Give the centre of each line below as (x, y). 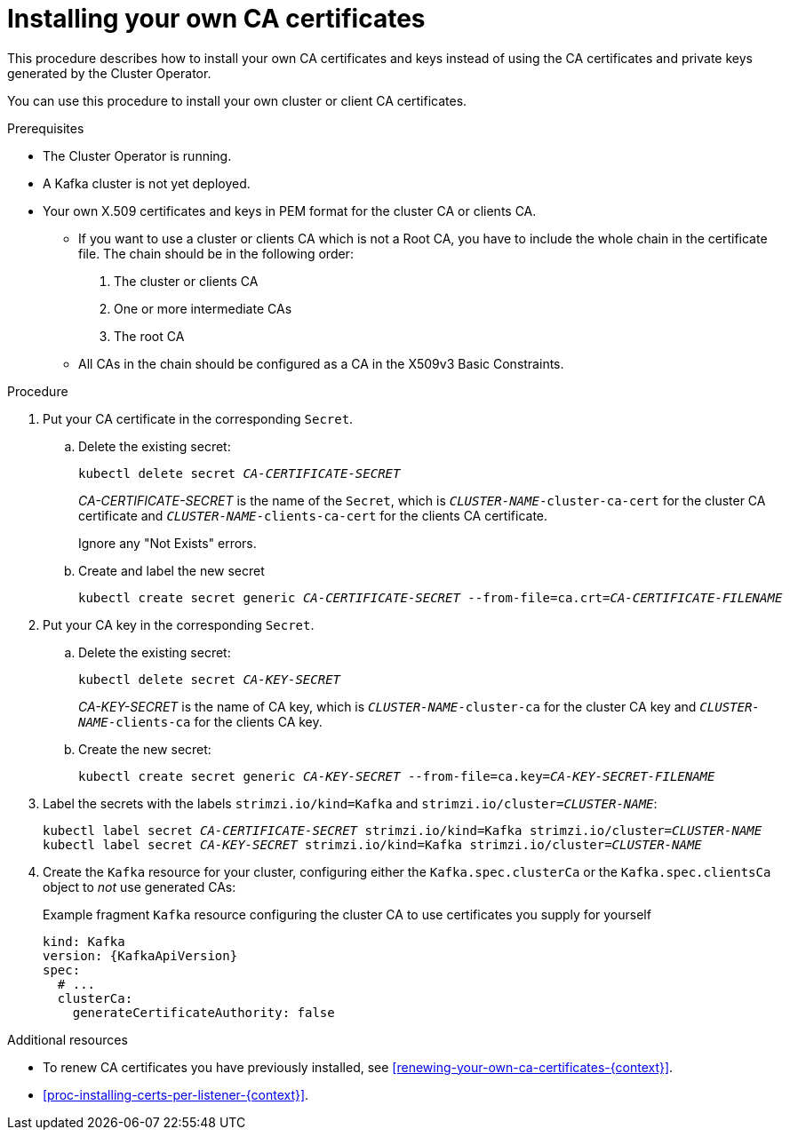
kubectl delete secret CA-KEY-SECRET (210, 679)
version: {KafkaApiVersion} (140, 955)
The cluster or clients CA (186, 281)
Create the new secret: (145, 749)
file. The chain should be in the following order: (216, 253)
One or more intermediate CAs (203, 308)
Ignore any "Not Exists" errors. (168, 543)
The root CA (149, 336)
